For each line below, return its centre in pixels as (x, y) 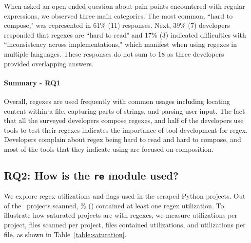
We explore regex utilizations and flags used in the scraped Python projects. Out (125, 196)
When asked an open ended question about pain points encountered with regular (125, 6)
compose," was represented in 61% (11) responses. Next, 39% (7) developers (117, 25)
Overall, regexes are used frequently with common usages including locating (117, 101)
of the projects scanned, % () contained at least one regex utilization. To (114, 205)
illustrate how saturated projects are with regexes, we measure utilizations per (121, 215)
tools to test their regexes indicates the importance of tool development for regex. (126, 130)
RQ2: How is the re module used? (91, 175)
